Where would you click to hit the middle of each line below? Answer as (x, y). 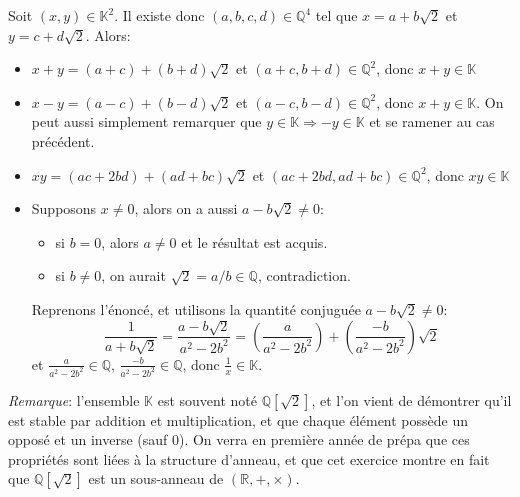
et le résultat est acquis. (254, 241)
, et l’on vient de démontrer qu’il (411, 399)
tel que (336, 15)
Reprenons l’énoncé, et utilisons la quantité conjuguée (196, 308)
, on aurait (133, 275)
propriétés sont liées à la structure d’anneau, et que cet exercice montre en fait (249, 458)
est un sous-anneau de (156, 478)
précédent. (63, 140)
